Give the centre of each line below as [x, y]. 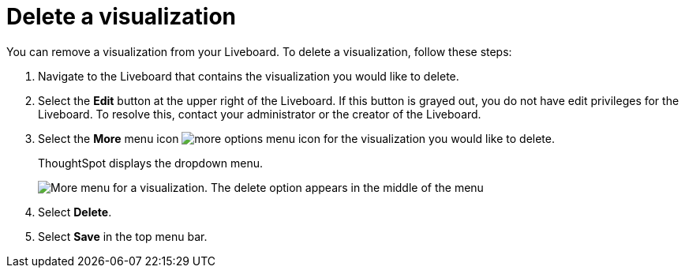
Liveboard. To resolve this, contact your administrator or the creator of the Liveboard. [260, 114]
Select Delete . [75, 212]
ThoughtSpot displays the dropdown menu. [150, 163]
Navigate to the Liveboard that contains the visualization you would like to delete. [249, 76]
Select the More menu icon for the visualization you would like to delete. [296, 138]
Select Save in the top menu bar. [123, 236]
